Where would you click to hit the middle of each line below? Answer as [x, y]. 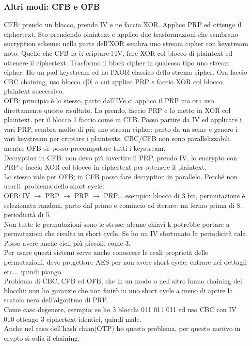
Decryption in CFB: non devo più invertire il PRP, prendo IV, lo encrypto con [120, 157]
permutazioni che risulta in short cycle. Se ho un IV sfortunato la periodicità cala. [126, 233]
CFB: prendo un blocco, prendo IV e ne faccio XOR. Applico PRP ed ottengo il [123, 24]
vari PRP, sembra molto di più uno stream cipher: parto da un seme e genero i [121, 129]
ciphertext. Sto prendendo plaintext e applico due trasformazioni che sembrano [121, 34]
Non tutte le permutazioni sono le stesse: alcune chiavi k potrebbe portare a [117, 224]
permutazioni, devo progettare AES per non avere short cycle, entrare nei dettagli [126, 262]
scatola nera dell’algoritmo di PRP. [56, 300]
